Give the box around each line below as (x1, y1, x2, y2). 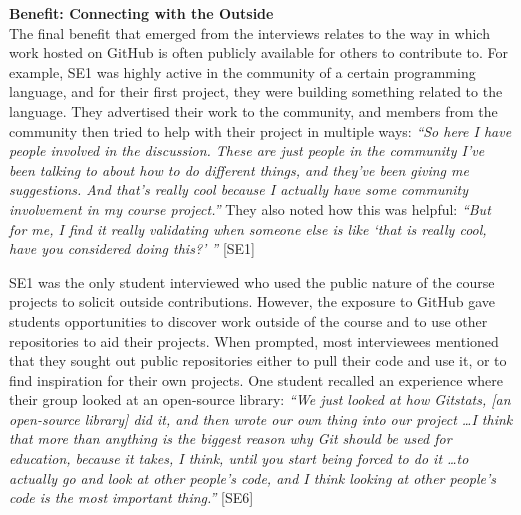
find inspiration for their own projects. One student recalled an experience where (9, 369, 504, 390)
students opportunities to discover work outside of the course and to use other (9, 310, 488, 331)
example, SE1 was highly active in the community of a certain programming (9, 61, 476, 82)
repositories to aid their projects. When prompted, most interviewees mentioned (9, 330, 499, 351)
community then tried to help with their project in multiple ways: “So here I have (9, 120, 512, 141)
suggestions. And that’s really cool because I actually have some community (9, 179, 469, 200)
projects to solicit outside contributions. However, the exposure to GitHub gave (9, 291, 495, 312)
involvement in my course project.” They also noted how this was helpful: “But (9, 198, 491, 219)
